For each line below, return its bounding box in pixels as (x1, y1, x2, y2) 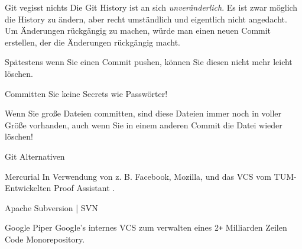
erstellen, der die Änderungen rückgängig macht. (5, 35, 180, 48)
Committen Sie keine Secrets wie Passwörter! (5, 87, 168, 99)
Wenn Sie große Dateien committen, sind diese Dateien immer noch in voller (5, 107, 282, 119)
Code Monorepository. (5, 232, 85, 245)
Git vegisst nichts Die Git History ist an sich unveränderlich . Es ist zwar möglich (5, 1, 298, 13)
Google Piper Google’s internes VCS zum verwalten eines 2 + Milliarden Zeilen (5, 221, 287, 234)
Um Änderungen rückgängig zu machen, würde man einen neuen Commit (5, 24, 271, 37)
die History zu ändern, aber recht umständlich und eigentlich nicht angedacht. (5, 12, 287, 25)
